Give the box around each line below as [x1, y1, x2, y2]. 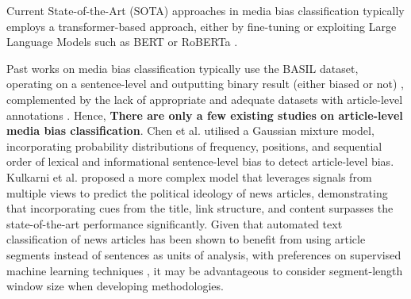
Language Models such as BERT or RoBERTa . [6, 33, 238, 50]
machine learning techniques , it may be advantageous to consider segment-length [6, 262, 403, 278]
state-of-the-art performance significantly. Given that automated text [6, 215, 343, 232]
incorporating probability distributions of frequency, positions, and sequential [6, 137, 382, 154]
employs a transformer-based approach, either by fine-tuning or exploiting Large [6, 17, 397, 34]
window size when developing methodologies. [6, 278, 224, 294]
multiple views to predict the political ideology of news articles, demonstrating [6, 184, 388, 201]
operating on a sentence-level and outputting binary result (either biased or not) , [6, 75, 404, 92]
